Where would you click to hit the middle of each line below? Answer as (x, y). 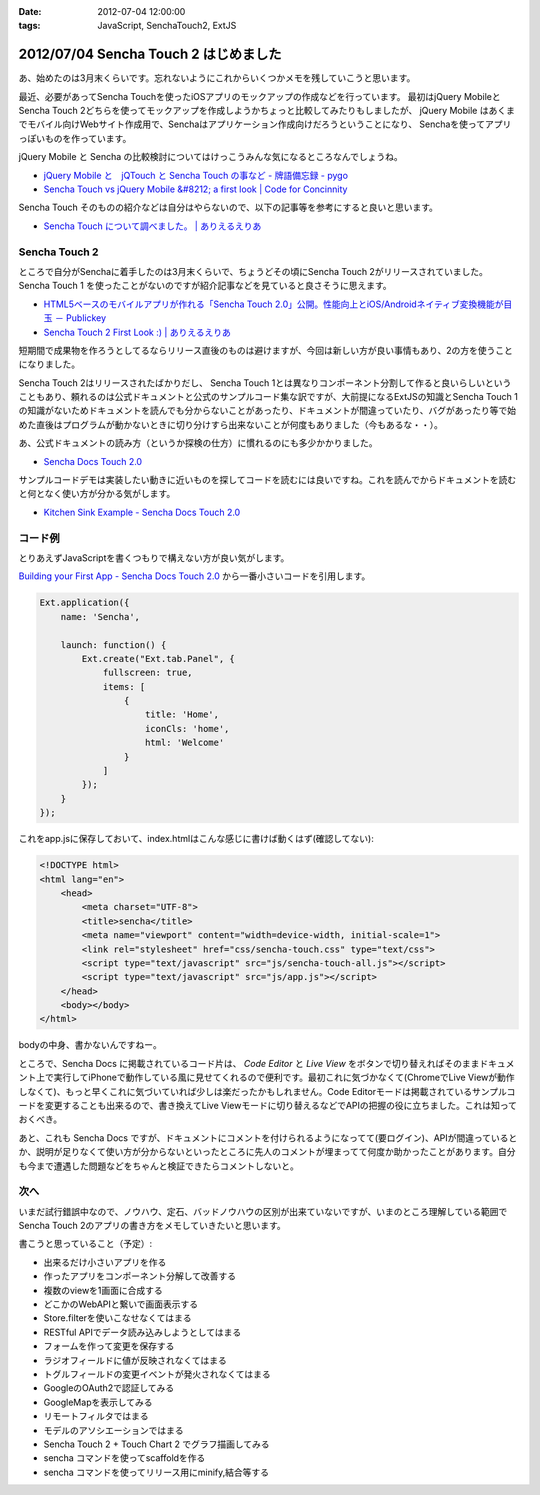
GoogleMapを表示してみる (98, 1402)
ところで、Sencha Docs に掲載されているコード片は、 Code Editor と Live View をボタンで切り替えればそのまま (249, 1063)
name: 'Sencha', (100, 616)
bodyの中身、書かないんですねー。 (90, 1045)
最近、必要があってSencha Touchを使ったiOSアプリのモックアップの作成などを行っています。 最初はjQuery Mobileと (259, 96)
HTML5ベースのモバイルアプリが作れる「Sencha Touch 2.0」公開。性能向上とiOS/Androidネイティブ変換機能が (273, 304)
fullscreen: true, (148, 673)
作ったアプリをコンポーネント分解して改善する (140, 1276)
